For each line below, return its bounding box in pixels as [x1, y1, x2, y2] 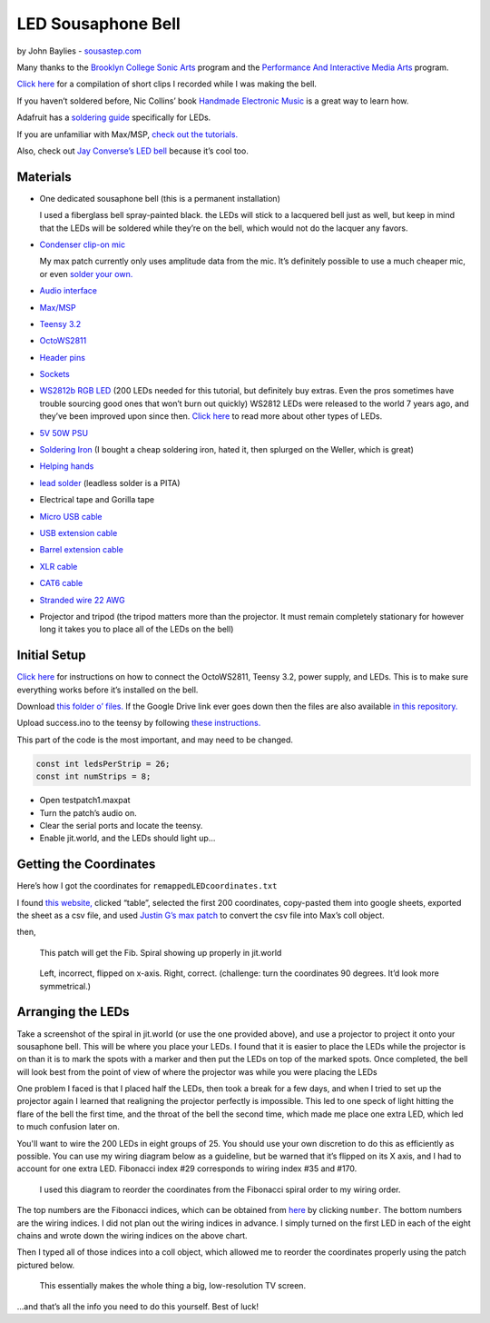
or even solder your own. [39, 268, 133, 279]
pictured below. [16, 1259, 75, 1270]
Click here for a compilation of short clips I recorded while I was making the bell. [16, 78, 318, 90]
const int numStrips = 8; [35, 771, 152, 781]
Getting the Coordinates [16, 857, 156, 872]
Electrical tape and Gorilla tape [39, 494, 154, 505]
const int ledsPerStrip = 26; [35, 759, 171, 769]
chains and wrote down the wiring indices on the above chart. [16, 1229, 249, 1240]
